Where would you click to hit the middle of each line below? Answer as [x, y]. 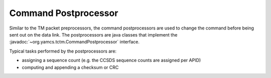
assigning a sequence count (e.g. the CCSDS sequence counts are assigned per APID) [111, 60]
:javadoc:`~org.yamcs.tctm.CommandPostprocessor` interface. [75, 42]
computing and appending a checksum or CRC [70, 67]
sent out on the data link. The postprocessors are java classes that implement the [93, 34]
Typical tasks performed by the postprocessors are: [63, 51]
